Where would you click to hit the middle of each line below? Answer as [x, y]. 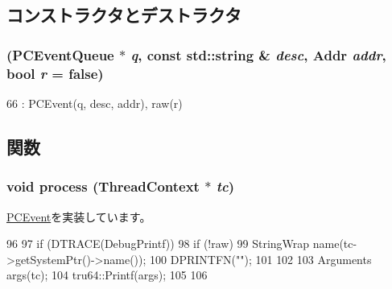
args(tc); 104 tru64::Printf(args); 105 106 [107, 275]
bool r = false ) [55, 73]
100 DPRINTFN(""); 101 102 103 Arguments [261, 259]
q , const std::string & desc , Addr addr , [258, 54]
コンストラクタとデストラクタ [124, 15]
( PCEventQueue [60, 54]
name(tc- [335, 244]
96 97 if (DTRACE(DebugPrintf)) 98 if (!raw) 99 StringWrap [158, 244]
